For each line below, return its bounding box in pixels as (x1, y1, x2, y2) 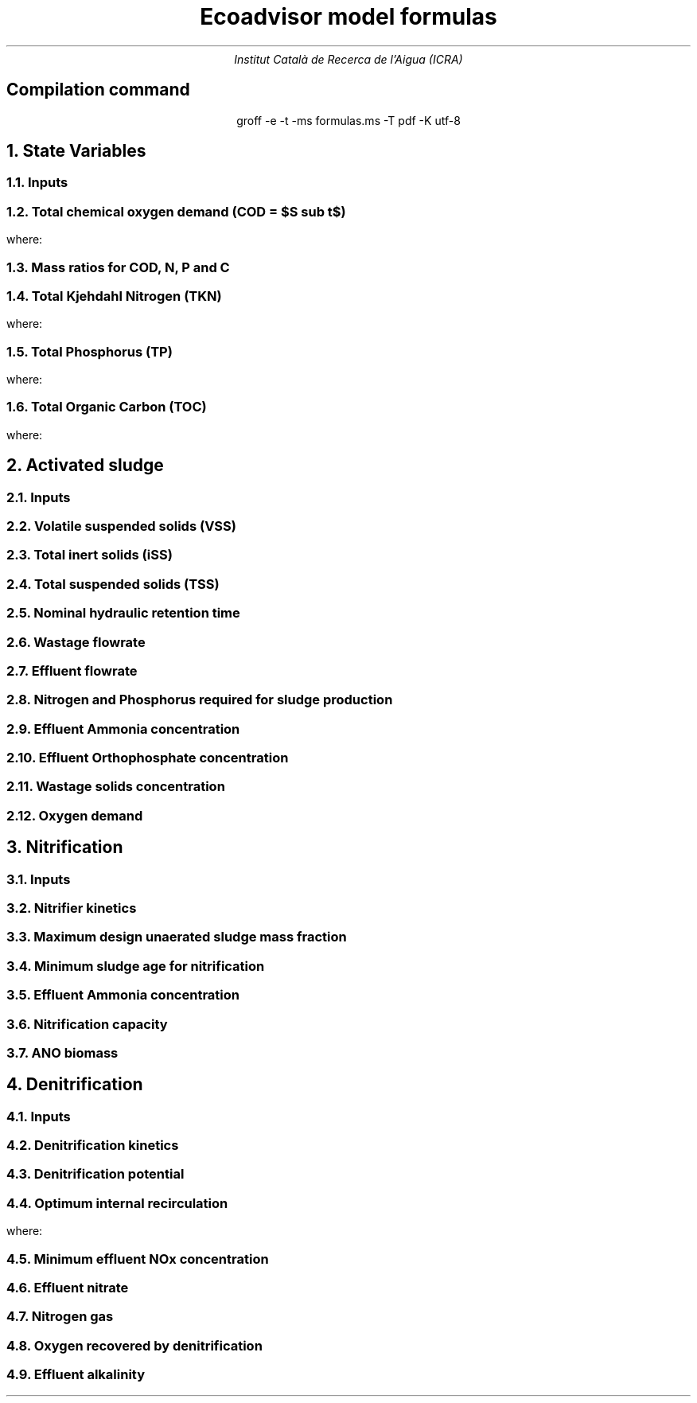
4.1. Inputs (6, 1108, 71, 1124)
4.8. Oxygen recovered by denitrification (6, 1337, 263, 1354)
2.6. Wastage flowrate (6, 633, 146, 650)
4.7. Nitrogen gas (6, 1308, 114, 1325)
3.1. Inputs (6, 871, 71, 887)
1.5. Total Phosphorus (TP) (6, 343, 173, 360)
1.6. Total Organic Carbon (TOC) (6, 399, 207, 415)
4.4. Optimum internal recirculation (6, 1194, 228, 1211)
